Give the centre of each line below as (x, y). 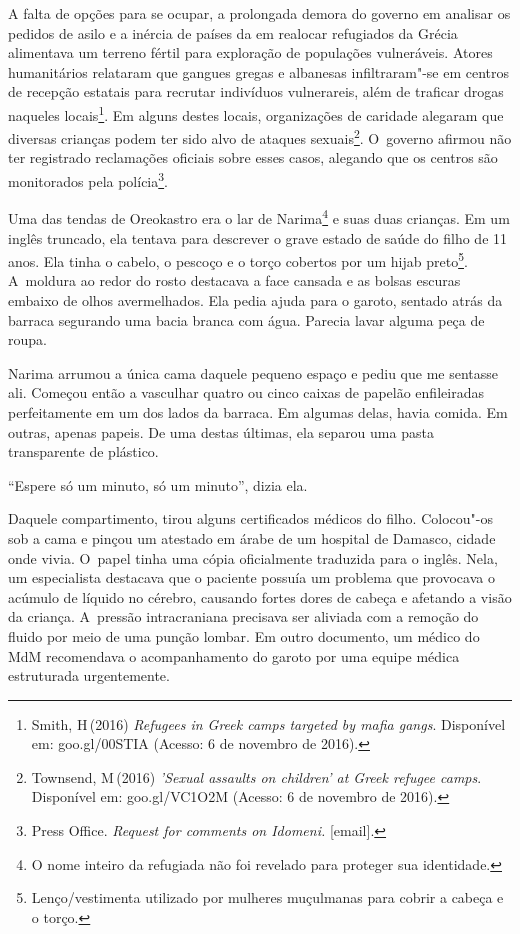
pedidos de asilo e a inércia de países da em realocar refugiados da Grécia (233, 32)
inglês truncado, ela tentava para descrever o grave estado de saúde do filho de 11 (258, 237)
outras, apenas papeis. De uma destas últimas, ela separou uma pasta (221, 431)
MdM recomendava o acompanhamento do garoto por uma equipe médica (234, 655)
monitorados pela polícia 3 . (88, 179)
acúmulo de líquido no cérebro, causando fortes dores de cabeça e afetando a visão (260, 596)
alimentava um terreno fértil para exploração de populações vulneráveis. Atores (250, 52)
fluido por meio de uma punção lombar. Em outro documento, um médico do (244, 635)
